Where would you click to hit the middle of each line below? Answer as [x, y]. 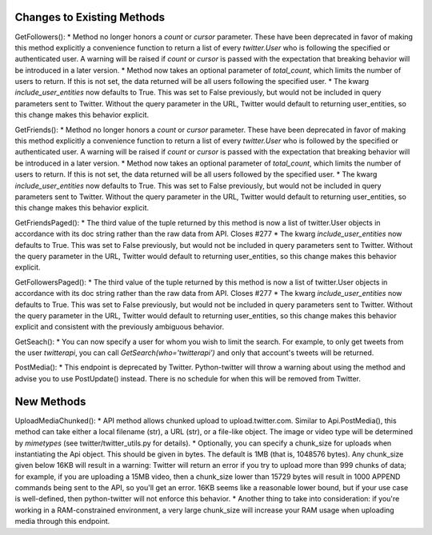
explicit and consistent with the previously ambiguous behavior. [120, 327]
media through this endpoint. [62, 521]
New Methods [50, 401]
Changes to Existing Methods [90, 17]
